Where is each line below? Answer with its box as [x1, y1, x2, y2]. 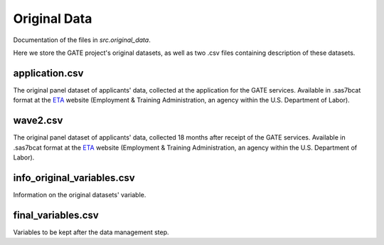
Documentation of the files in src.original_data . [13, 36, 151, 44]
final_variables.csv [13, 209, 99, 221]
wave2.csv [13, 115, 63, 127]
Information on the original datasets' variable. [13, 190, 146, 199]
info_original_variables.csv [13, 172, 135, 184]
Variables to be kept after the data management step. [13, 228, 170, 236]
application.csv [13, 67, 84, 79]
